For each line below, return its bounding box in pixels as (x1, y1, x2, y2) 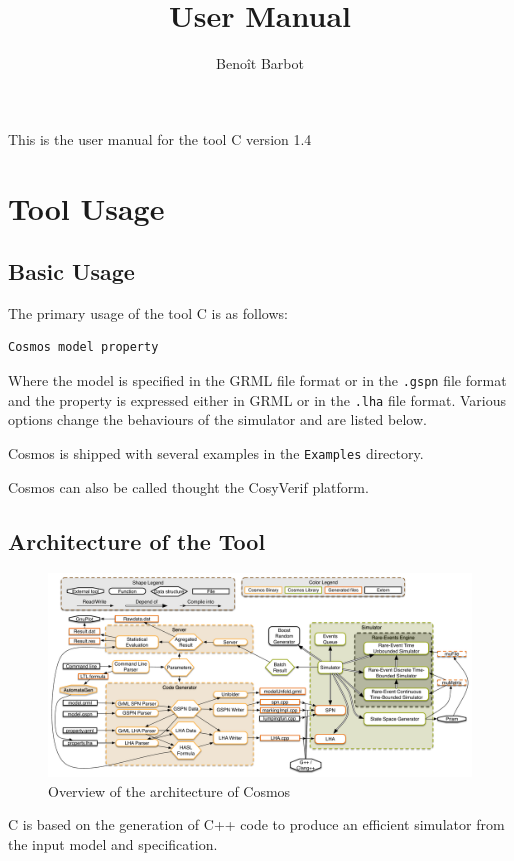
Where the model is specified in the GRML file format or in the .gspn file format (8, 370, 507, 391)
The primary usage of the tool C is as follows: (8, 302, 288, 323)
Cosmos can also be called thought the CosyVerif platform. (8, 476, 369, 497)
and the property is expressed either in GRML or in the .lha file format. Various (8, 389, 506, 410)
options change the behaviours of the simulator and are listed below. (8, 409, 427, 430)
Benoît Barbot (216, 53, 304, 74)
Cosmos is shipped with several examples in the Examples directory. (8, 442, 424, 463)
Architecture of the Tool (8, 525, 266, 556)
